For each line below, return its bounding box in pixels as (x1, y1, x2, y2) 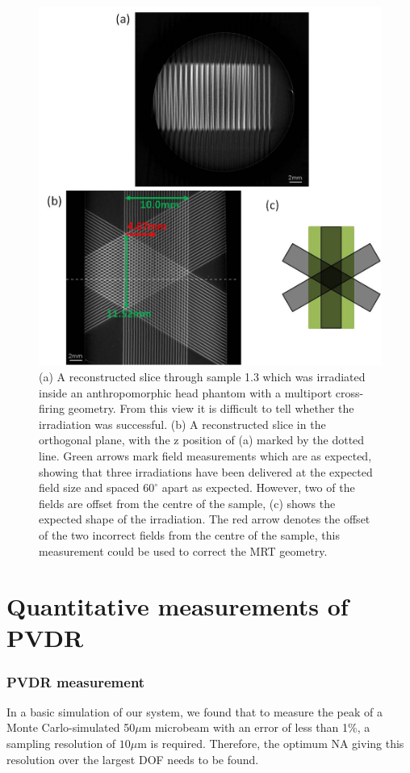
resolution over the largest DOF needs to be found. (6, 750, 259, 767)
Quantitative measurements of (6, 590, 349, 623)
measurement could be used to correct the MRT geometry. (39, 542, 328, 559)
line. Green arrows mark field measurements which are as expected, (39, 447, 372, 464)
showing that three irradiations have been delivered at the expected (39, 463, 373, 480)
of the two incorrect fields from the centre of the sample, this (39, 526, 340, 543)
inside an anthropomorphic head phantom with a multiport (39, 384, 333, 401)
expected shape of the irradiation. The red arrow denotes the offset (39, 510, 370, 527)
